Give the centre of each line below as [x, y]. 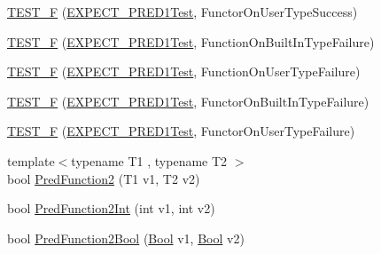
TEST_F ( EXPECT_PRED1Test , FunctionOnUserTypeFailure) [184, 71]
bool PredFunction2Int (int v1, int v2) [111, 208]
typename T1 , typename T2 [149, 160]
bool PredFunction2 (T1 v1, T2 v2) [104, 178]
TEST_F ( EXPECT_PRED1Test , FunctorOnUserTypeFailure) [181, 131]
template [31, 160]
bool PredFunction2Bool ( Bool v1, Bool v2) [126, 238]
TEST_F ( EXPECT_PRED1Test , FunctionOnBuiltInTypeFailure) [191, 41]
